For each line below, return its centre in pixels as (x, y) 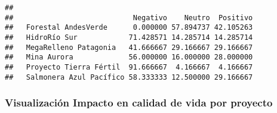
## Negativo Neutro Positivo (129, 18)
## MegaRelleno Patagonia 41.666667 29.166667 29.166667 (129, 47)
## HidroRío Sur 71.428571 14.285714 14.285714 (129, 37)
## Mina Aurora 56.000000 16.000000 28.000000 (129, 57)
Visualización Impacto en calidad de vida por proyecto (139, 103)
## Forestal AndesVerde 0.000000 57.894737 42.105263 (129, 28)
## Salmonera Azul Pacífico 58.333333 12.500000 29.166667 (129, 77)
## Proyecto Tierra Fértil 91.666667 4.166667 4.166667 (129, 67)
